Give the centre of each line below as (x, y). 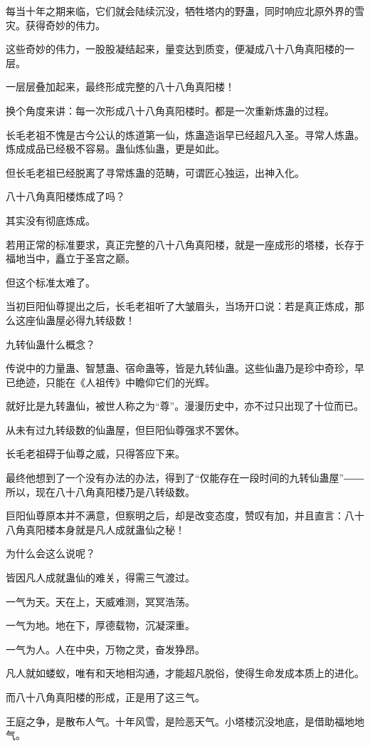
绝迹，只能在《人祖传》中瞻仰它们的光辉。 (115, 382)
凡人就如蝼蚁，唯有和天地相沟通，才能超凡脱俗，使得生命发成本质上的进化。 (185, 673)
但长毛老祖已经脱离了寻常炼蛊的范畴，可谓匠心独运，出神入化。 (155, 172)
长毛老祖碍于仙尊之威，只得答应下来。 (95, 454)
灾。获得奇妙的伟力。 (55, 25)
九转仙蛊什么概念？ (51, 344)
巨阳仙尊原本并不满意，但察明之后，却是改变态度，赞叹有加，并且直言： (175, 516)
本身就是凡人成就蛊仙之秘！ (120, 529)
